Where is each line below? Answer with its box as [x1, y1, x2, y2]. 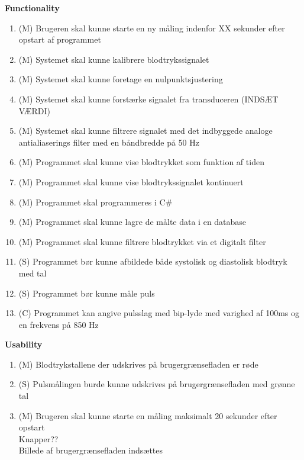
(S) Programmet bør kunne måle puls [18, 287, 155, 299]
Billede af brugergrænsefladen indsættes [18, 444, 163, 456]
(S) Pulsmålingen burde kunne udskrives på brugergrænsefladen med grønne [18, 378, 295, 390]
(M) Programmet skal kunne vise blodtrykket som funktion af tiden [18, 156, 264, 168]
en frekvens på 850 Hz [18, 318, 99, 330]
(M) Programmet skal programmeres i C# [18, 195, 173, 208]
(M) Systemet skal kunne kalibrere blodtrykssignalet [18, 53, 209, 65]
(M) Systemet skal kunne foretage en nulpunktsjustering [18, 73, 223, 85]
